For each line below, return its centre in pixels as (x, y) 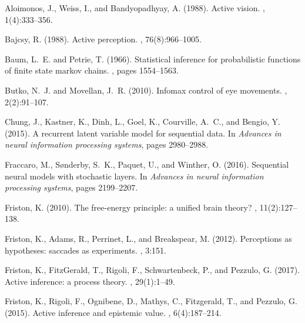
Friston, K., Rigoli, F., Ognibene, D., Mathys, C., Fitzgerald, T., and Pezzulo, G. (151, 301)
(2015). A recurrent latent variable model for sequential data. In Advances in (143, 133)
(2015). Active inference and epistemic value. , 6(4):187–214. (113, 312)
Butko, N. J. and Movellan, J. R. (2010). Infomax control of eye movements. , (146, 90)
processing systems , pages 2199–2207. (71, 187)
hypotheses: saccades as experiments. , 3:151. (86, 250)
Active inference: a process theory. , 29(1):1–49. (90, 281)
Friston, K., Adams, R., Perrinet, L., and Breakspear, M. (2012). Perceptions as (148, 238)
